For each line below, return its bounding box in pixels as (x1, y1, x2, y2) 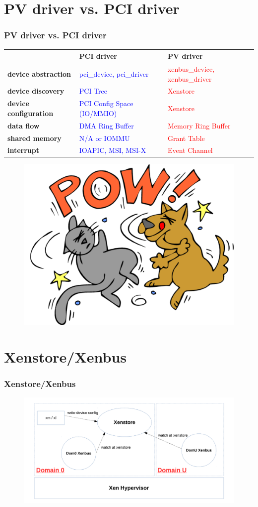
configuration (7, 108, 54, 118)
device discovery (7, 86, 64, 96)
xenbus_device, (167, 63, 215, 74)
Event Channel (167, 145, 213, 155)
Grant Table (167, 132, 205, 143)
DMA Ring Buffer (79, 120, 134, 130)
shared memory (7, 132, 62, 143)
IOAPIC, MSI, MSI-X (79, 145, 146, 155)
